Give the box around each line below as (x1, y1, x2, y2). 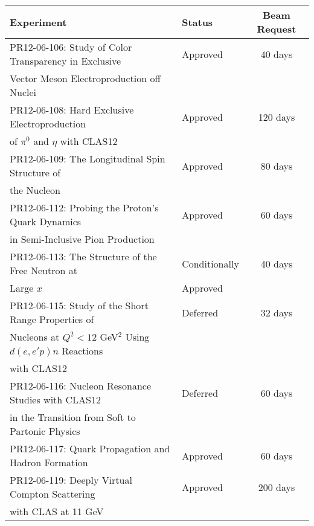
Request (257, 22, 296, 36)
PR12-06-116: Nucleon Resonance (10, 379, 152, 393)
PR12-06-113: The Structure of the (10, 249, 157, 263)
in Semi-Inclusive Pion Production (10, 232, 155, 246)
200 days (258, 479, 295, 494)
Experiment (10, 14, 67, 29)
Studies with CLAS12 (10, 393, 101, 406)
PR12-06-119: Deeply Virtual (10, 473, 132, 487)
